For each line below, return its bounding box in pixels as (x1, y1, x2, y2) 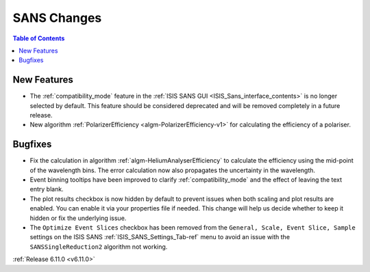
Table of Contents (12, 34, 65, 42)
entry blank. (29, 185, 64, 193)
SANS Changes (12, 10, 102, 25)
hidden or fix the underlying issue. (29, 214, 127, 222)
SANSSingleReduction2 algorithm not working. (29, 243, 168, 251)
